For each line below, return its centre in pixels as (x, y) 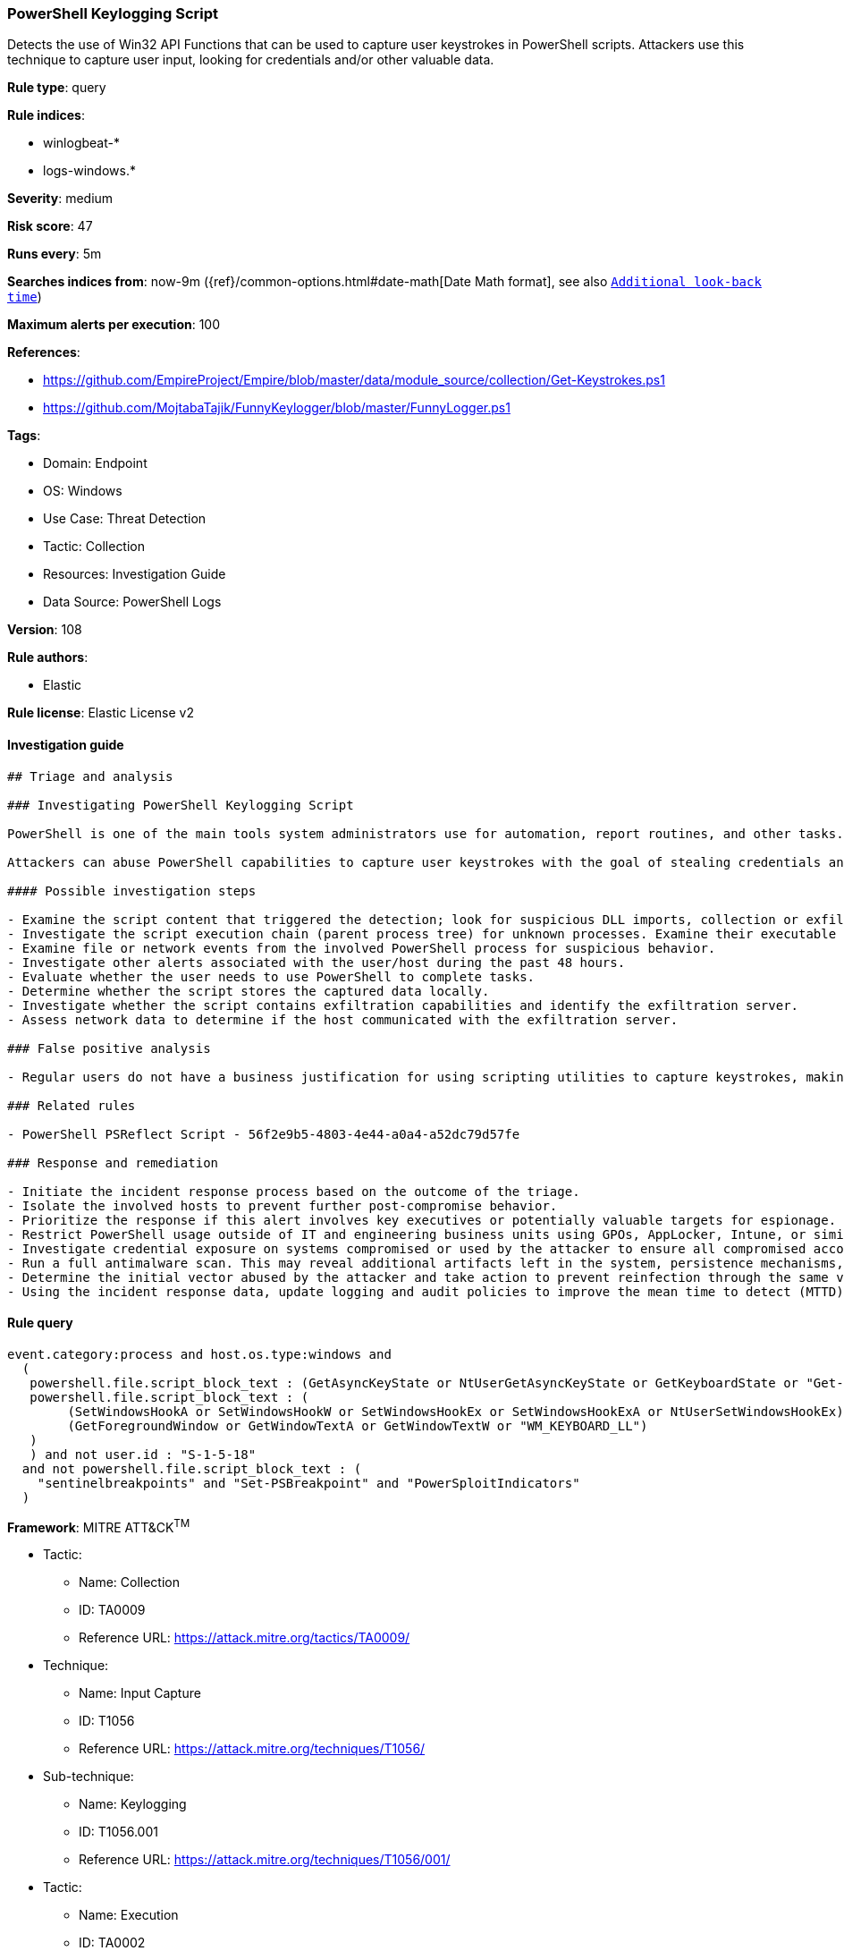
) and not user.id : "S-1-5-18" (143, 1454)
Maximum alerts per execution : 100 (114, 325)
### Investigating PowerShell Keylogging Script (181, 805)
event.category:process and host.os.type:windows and (199, 1354)
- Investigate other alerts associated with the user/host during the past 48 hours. (316, 962)
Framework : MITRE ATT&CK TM (99, 1526)
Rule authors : (48, 657)
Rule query (40, 1323)
